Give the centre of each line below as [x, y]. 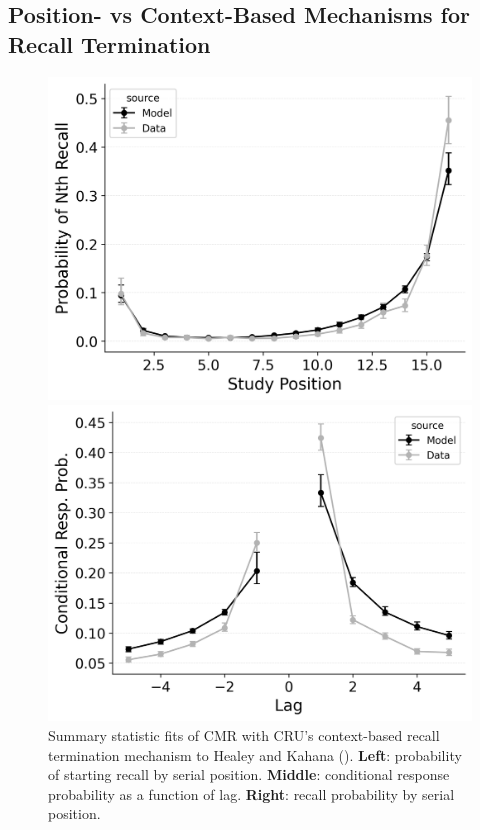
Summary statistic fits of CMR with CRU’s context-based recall [244, 734]
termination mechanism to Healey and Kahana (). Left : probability [255, 754]
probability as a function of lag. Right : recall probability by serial [251, 793]
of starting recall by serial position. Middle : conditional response [249, 774]
